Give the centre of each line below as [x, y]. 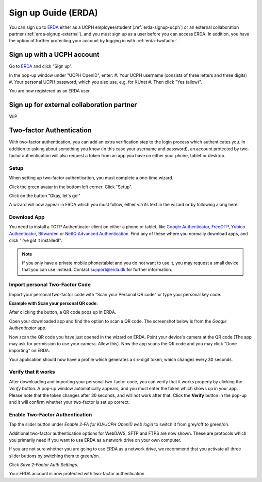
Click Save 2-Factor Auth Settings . [44, 465]
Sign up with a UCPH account [54, 55]
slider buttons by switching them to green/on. [55, 456]
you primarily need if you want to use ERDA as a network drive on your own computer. [95, 440]
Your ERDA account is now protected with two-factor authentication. [77, 474]
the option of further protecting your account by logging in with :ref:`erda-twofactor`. [94, 41]
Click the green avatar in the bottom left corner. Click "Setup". [71, 187]
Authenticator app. [28, 328]
